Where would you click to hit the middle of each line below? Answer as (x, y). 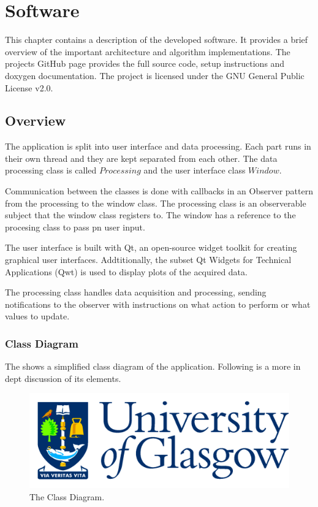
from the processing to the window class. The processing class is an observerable (156, 203)
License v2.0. (29, 87)
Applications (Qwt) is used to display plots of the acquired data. (126, 271)
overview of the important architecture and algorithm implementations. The (148, 51)
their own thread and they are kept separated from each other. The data (141, 158)
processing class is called (51, 170)
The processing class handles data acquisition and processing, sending (136, 292)
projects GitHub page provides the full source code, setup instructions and (145, 63)
